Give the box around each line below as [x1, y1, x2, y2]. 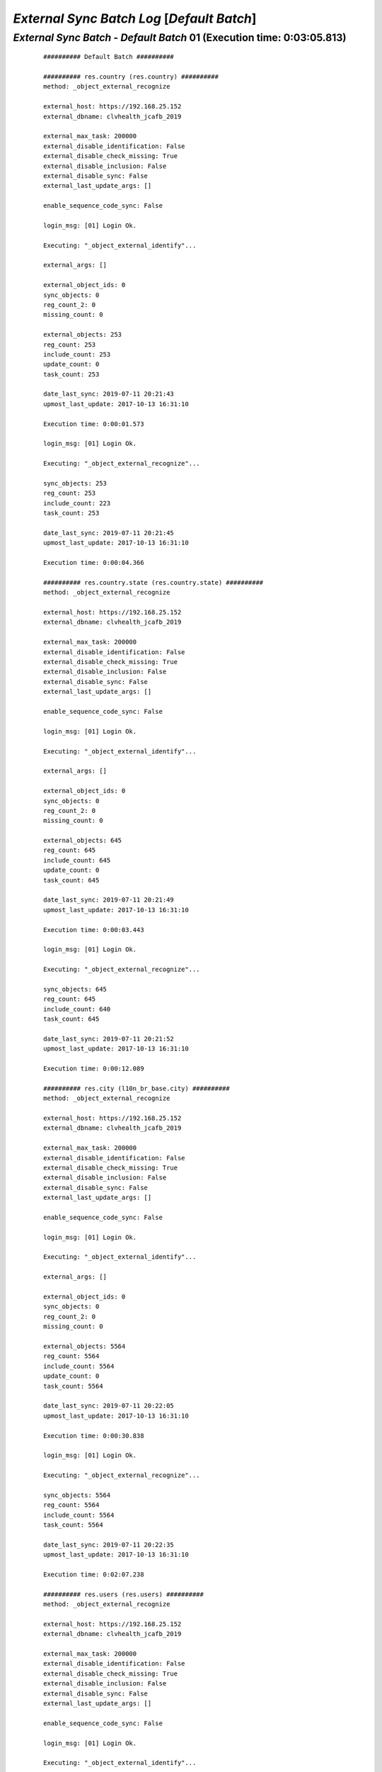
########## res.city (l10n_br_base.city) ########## [43, 1084, 230, 1092]
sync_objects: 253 [43, 479, 108, 487]
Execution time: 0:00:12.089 [43, 1065, 144, 1073]
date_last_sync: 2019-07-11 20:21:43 [43, 390, 175, 398]
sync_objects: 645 [43, 985, 108, 993]
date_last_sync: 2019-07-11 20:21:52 [43, 1035, 175, 1043]
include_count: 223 [43, 499, 111, 507]
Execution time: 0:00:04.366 [43, 559, 144, 567]
